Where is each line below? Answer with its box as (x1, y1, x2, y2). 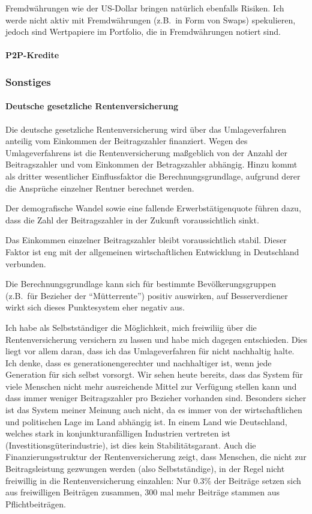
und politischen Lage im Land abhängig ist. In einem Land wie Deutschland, (5, 415, 287, 428)
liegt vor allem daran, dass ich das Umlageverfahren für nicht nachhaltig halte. (5, 345, 295, 357)
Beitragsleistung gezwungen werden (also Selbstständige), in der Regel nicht (5, 462, 285, 475)
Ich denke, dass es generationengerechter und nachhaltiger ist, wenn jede (5, 356, 272, 369)
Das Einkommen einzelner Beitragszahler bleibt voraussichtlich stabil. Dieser (5, 234, 287, 246)
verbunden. (5, 257, 46, 270)
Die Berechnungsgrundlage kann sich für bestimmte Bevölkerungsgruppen (5, 277, 277, 290)
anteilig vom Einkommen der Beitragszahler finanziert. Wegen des (5, 135, 248, 147)
